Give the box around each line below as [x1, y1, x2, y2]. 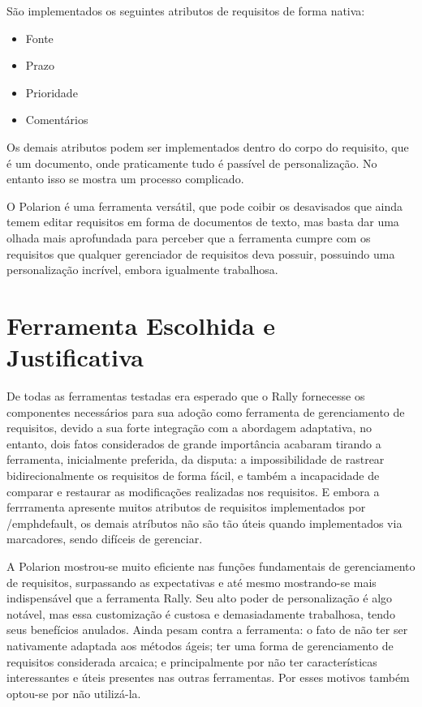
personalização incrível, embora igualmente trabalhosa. [6, 261, 278, 278]
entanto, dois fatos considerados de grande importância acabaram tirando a [6, 435, 381, 452]
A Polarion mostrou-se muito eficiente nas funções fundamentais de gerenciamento [6, 557, 416, 574]
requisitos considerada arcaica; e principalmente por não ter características [6, 653, 377, 670]
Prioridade [25, 84, 78, 101]
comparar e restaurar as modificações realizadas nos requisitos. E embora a [6, 482, 380, 499]
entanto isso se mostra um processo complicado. [6, 170, 244, 187]
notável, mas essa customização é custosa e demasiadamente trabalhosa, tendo [6, 605, 395, 622]
